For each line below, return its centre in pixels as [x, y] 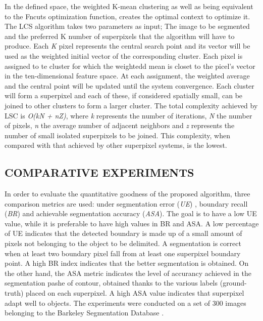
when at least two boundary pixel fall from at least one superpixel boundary [123, 253]
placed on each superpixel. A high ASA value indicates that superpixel [135, 293]
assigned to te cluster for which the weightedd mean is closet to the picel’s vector [130, 66]
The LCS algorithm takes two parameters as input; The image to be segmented [127, 26]
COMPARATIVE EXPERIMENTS [99, 172]
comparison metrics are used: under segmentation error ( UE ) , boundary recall [126, 203]
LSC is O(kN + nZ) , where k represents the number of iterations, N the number [128, 115]
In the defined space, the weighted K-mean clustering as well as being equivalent [129, 6]
